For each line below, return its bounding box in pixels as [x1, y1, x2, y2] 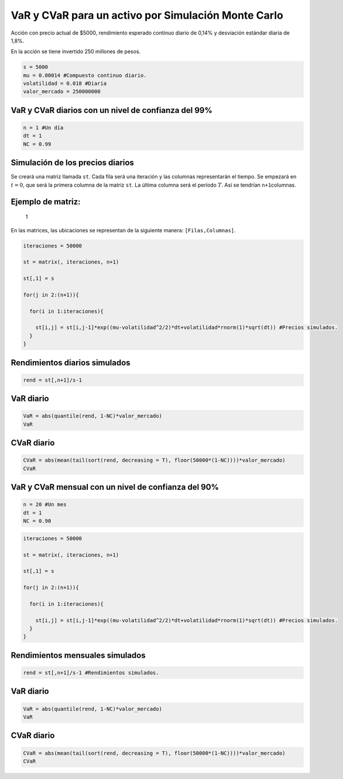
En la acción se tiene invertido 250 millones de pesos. [11, 48, 141, 55]
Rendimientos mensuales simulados [11, 650, 146, 660]
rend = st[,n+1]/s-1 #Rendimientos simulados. [23, 670, 159, 676]
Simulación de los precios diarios [11, 158, 135, 168]
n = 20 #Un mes [23, 501, 67, 508]
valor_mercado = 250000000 [23, 88, 101, 95]
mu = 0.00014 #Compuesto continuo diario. [23, 72, 147, 78]
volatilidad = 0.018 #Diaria [23, 80, 107, 87]
